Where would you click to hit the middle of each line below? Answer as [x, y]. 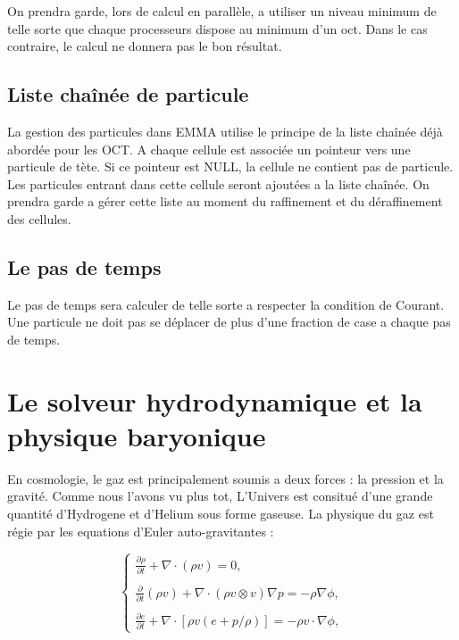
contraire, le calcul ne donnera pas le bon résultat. [145, 46]
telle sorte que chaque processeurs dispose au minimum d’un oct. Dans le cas [217, 28]
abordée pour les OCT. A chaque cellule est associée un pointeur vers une [209, 149]
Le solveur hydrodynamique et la [215, 400]
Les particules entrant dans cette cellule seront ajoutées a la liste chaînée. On [218, 183]
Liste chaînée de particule [128, 94]
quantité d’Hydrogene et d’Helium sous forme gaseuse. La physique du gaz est [221, 514]
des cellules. [39, 218]
